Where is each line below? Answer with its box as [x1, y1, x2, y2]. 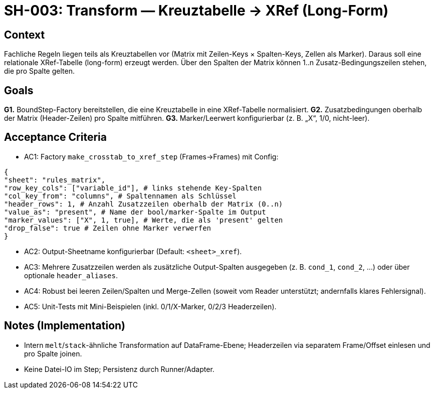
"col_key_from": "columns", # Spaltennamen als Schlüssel [4, 191, 237, 200]
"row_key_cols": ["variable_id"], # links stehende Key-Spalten [4, 183, 262, 192]
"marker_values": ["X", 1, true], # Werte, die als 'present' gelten [4, 216, 283, 224]
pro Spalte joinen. [24, 349, 82, 358]
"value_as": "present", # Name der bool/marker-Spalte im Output [4, 208, 266, 216]
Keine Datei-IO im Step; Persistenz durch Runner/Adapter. [24, 364, 214, 373]
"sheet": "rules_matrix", [4, 175, 106, 184]
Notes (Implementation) [4, 319, 126, 332]
